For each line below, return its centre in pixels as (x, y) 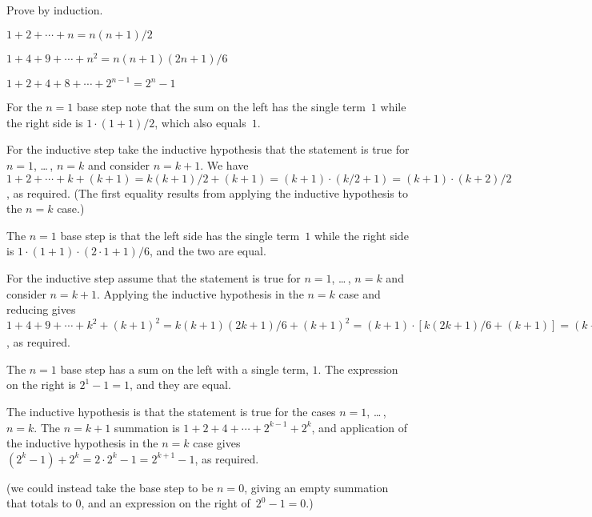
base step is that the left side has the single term (180, 235)
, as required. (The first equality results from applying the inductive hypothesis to (207, 192)
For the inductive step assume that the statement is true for (154, 277)
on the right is (41, 385)
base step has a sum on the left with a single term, (184, 369)
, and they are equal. (180, 385)
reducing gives (41, 309)
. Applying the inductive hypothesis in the (200, 293)
